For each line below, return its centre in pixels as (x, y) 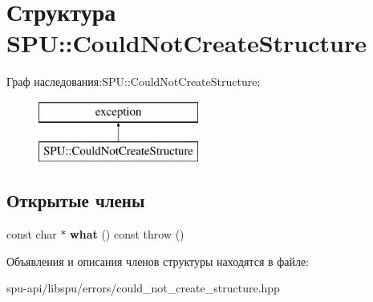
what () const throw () (127, 234)
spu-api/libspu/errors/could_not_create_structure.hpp (143, 288)
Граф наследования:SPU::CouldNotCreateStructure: (134, 82)
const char (32, 234)
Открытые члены (76, 200)
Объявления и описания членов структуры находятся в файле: (158, 261)
